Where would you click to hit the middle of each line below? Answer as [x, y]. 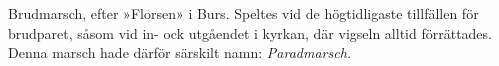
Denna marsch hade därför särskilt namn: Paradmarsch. [180, 52]
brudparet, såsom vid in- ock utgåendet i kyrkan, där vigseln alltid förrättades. [250, 32]
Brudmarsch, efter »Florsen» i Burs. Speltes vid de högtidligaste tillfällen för [243, 13]
